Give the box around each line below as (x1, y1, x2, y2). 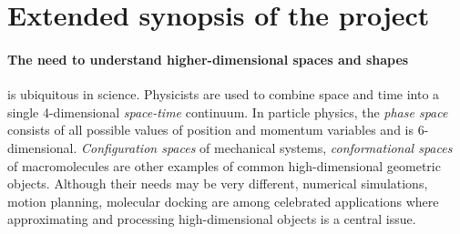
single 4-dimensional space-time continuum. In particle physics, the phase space (7, 102, 448, 121)
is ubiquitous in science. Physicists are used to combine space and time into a (7, 85, 440, 104)
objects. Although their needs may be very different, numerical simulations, (7, 174, 428, 193)
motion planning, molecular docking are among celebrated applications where (7, 191, 439, 210)
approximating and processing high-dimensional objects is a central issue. (7, 209, 416, 229)
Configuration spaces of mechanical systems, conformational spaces (80, 137, 453, 157)
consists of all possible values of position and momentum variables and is (7, 120, 414, 139)
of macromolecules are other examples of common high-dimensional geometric (7, 156, 441, 175)
